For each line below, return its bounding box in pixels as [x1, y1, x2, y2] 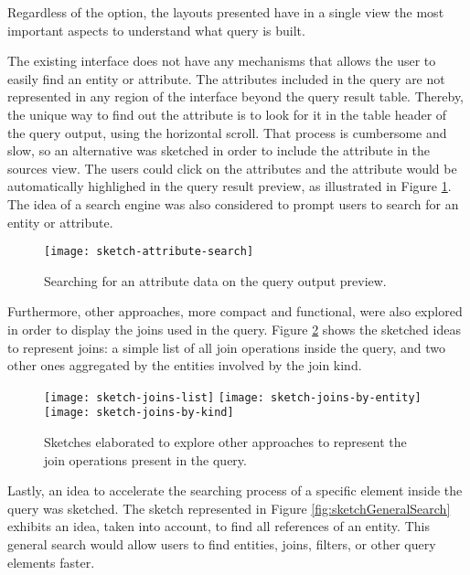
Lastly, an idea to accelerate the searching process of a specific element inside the [7, 481, 463, 500]
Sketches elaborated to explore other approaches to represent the [44, 432, 407, 452]
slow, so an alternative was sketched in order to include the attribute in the [7, 141, 431, 160]
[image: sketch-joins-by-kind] [44, 406, 234, 420]
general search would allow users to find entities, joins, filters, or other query [7, 535, 436, 554]
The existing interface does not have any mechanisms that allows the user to [7, 51, 436, 70]
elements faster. [7, 552, 95, 571]
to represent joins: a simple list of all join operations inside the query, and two [7, 337, 445, 357]
